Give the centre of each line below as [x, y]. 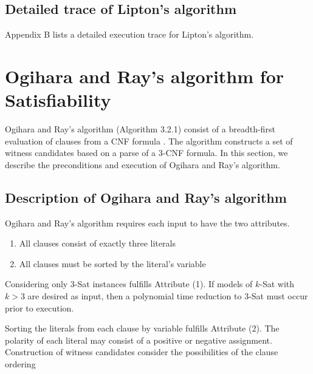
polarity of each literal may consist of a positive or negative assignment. [139, 340]
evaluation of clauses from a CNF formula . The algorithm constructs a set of [149, 141]
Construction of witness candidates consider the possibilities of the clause [142, 352]
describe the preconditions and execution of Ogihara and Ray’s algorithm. [143, 164]
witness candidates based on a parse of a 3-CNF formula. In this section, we [146, 153]
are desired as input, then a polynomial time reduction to [135, 296]
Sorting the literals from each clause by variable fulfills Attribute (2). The [142, 328]
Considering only [36, 284]
